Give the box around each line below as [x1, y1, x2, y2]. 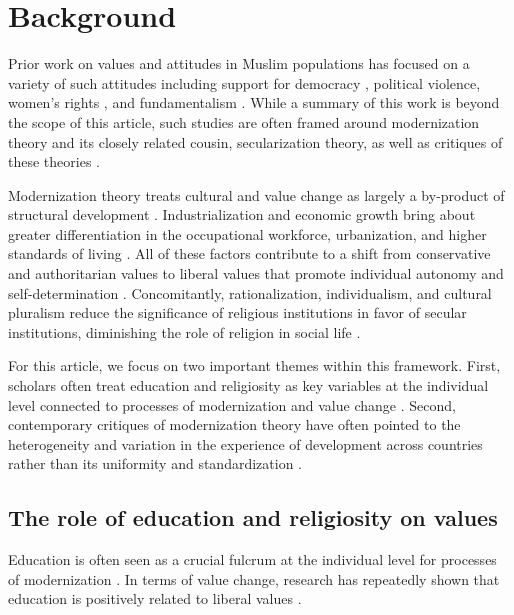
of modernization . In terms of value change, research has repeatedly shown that [8, 568, 500, 589]
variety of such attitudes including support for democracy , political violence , [8, 72, 481, 93]
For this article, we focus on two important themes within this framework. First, [8, 355, 501, 376]
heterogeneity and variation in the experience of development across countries [8, 433, 483, 454]
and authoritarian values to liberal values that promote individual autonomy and [8, 263, 504, 284]
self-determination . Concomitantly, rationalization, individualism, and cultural [8, 282, 492, 303]
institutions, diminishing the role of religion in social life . [8, 321, 361, 342]
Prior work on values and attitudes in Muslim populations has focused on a [8, 53, 470, 74]
